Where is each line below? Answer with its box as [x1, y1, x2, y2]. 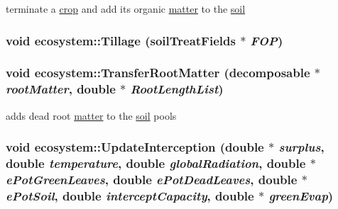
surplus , [278, 138, 325, 156]
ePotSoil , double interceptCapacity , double [6, 186, 254, 204]
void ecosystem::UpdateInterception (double [6, 138, 264, 156]
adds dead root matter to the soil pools [6, 108, 177, 123]
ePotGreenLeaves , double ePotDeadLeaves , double [6, 170, 298, 188]
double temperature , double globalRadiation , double [6, 154, 306, 172]
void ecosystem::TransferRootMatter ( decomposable [6, 64, 310, 81]
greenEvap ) [268, 186, 334, 204]
